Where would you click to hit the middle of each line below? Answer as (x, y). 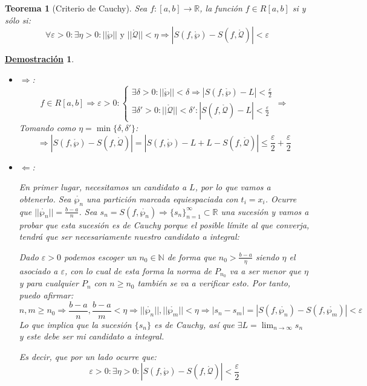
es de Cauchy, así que (194, 324)
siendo (267, 256)
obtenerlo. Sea (45, 198)
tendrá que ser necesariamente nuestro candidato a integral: (129, 236)
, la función (221, 8)
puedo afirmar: (46, 294)
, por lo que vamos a (233, 187)
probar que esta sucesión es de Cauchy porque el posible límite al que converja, (164, 224)
